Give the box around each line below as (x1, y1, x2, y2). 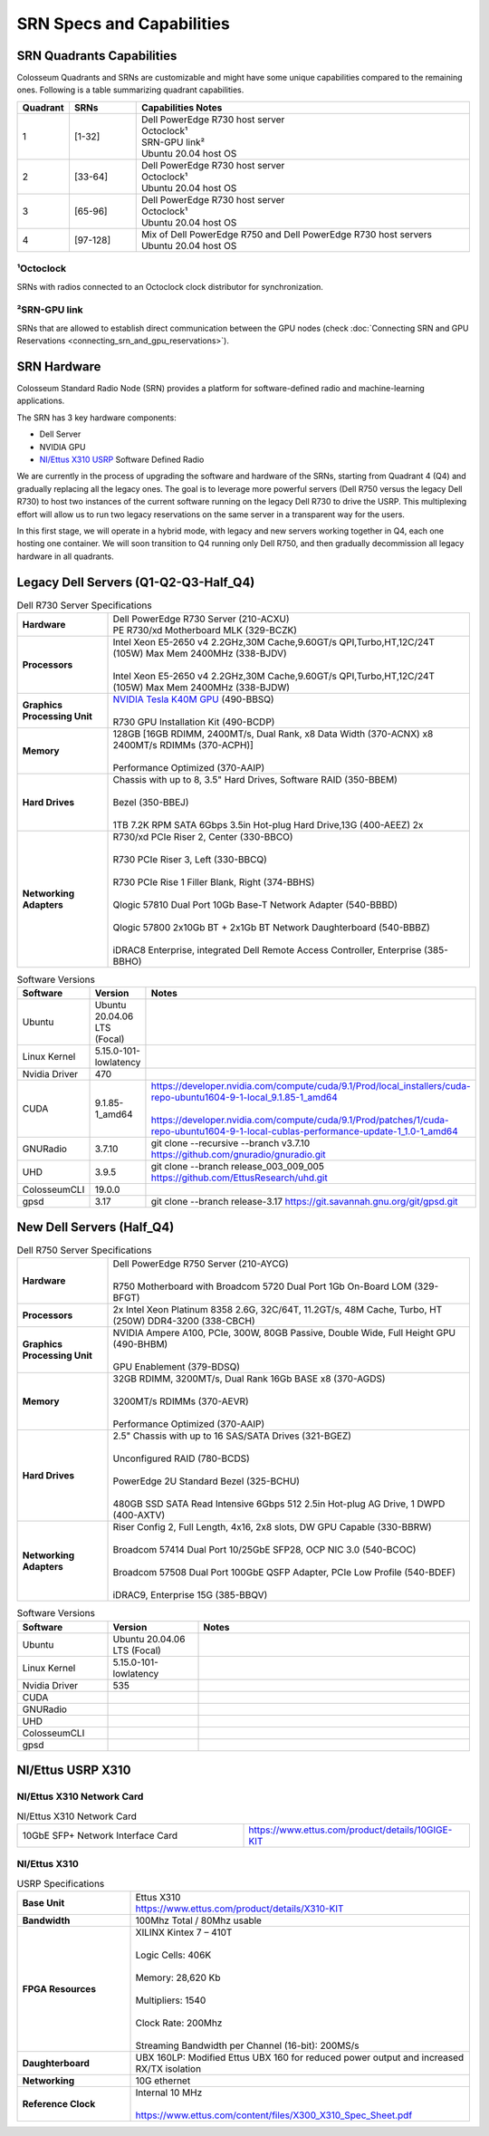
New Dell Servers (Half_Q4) (16, 1219, 175, 1235)
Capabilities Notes (140, 101, 223, 113)
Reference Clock (22, 2097, 96, 2110)
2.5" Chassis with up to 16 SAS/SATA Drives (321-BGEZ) (112, 1429, 352, 1442)
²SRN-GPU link (16, 303, 83, 316)
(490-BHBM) (112, 1338, 168, 1351)
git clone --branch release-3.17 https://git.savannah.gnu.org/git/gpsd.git (150, 1196, 458, 1208)
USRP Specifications (16, 1877, 105, 1890)
